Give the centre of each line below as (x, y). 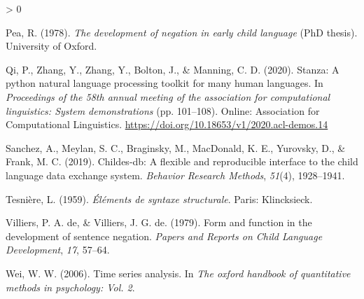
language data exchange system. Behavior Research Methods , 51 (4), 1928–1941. (175, 175)
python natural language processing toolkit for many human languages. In (164, 83)
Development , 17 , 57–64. (58, 250)
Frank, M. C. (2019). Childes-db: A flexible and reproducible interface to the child (182, 161)
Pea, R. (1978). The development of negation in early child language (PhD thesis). (182, 32)
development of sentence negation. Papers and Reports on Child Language (164, 236)
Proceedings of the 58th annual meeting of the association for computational (168, 96)
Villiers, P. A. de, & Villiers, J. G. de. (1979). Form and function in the (159, 222)
